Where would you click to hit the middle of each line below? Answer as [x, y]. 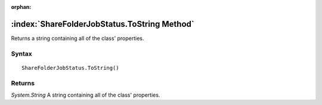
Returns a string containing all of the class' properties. [78, 38]
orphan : [21, 7]
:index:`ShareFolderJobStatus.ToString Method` [103, 24]
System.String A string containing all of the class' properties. [86, 95]
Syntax [21, 54]
